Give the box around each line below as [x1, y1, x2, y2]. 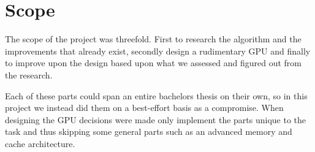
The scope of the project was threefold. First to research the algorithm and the [5, 32, 302, 45]
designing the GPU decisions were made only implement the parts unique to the [5, 113, 306, 126]
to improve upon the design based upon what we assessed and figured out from [5, 56, 302, 69]
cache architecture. [5, 137, 75, 150]
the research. [5, 68, 53, 81]
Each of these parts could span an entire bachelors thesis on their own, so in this [5, 89, 308, 102]
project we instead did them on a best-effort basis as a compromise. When [5, 101, 284, 114]
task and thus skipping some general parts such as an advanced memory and [5, 125, 292, 138]
